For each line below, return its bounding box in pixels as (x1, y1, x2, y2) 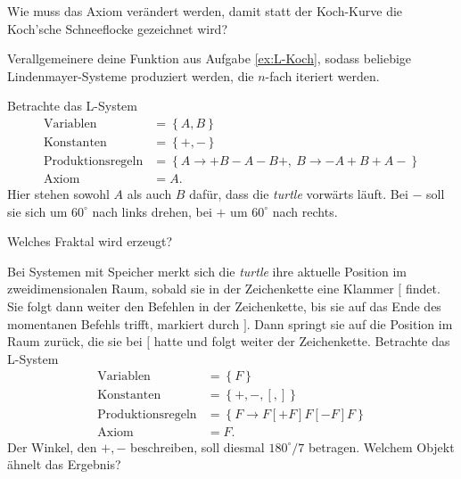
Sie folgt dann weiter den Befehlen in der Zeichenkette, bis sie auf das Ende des (7, 297, 441, 316)
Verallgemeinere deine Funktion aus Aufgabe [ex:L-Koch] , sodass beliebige (7, 49, 412, 68)
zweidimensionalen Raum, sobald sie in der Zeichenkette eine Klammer (7, 279, 394, 298)
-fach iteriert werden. (265, 66, 380, 85)
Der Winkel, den (7, 437, 97, 456)
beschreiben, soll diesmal (129, 437, 265, 456)
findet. (405, 279, 440, 298)
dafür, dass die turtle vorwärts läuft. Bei (189, 185, 408, 203)
